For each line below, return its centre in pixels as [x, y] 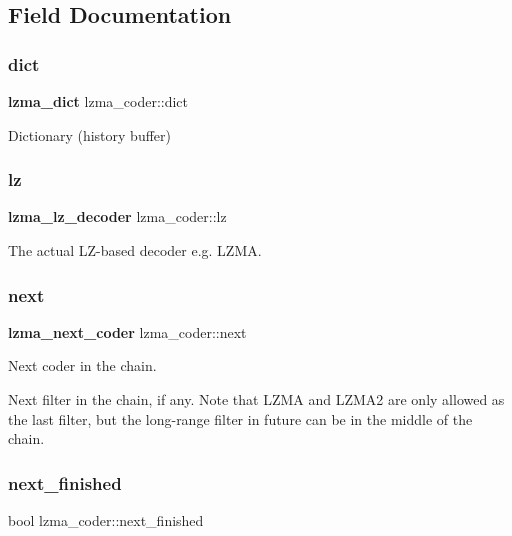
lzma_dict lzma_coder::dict [98, 101]
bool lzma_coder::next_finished [106, 520]
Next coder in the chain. [82, 365]
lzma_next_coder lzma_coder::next [127, 331]
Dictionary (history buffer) [89, 134]
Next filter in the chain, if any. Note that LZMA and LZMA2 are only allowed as [256, 399]
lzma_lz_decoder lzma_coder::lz [117, 216]
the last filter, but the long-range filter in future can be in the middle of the [240, 418]
